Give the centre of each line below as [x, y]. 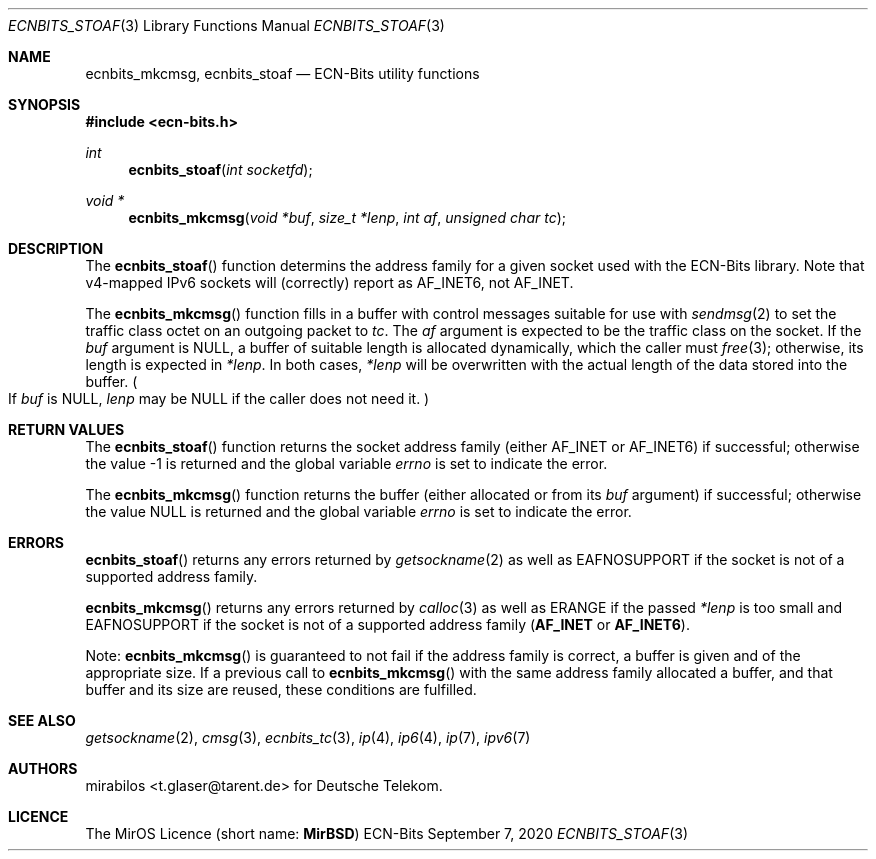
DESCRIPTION [56, 248]
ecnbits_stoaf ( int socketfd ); [220, 169]
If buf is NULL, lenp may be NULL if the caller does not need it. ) [219, 398]
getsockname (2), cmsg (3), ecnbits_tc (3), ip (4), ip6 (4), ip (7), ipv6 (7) [308, 737]
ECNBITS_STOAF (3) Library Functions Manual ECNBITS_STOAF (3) [226, 25]
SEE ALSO [42, 720]
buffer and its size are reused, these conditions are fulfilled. [281, 689]
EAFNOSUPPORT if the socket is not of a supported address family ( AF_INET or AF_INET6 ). [387, 624]
